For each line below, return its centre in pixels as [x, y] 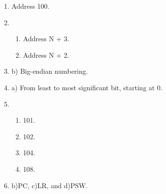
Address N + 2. [46, 55]
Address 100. [30, 6]
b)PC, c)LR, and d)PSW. [50, 185]
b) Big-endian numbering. [50, 71]
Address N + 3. [46, 39]
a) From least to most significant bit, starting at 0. [87, 87]
